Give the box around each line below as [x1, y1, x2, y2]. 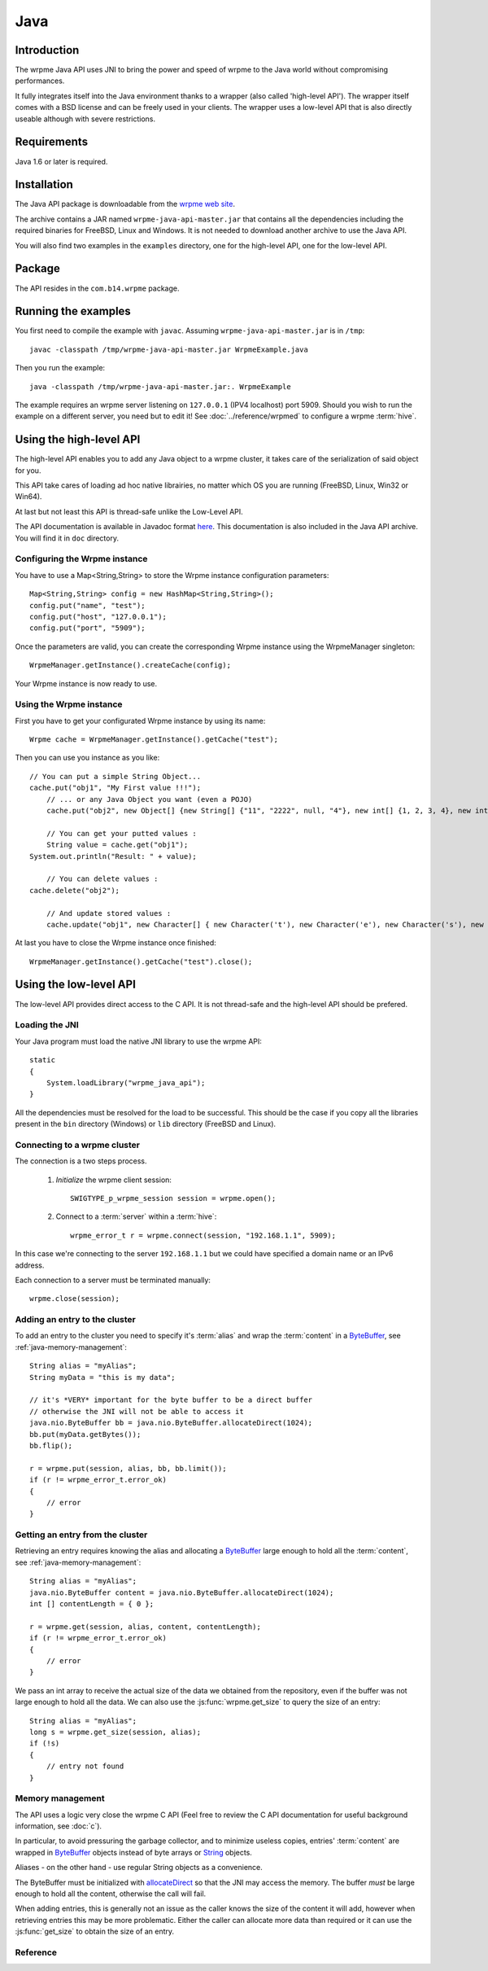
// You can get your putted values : [46, 829, 197, 838]
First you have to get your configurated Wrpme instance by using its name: [15, 716, 266, 725]
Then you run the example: [15, 363, 106, 373]
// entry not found [46, 1762, 124, 1771]
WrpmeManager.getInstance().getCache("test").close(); [29, 957, 253, 966]
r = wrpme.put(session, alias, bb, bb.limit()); [29, 1464, 227, 1473]
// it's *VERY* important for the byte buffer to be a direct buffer [29, 1395, 313, 1404]
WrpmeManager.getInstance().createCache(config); [29, 660, 232, 670]
